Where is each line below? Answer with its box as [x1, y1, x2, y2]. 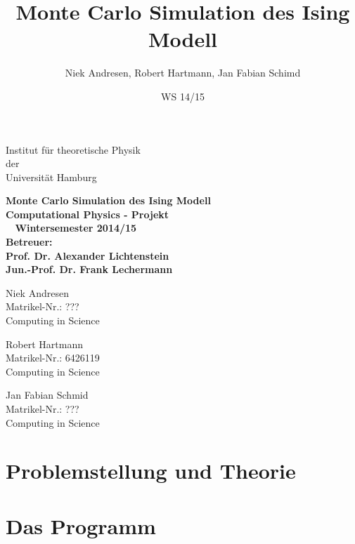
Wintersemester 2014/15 [15, 220, 137, 235]
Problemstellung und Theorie [6, 456, 296, 485]
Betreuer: [6, 234, 53, 249]
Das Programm [6, 511, 156, 540]
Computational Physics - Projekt [6, 206, 169, 221]
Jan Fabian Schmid [6, 387, 89, 402]
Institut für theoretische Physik [6, 142, 141, 157]
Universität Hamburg [6, 169, 97, 184]
